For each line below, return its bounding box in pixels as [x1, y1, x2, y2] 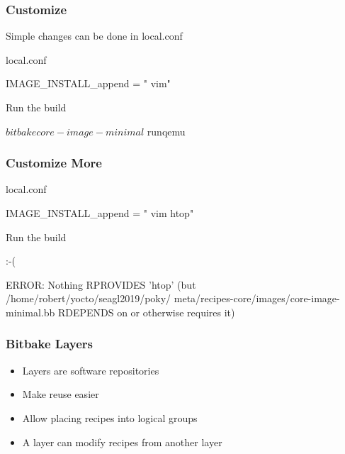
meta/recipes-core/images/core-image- [174, 291, 340, 306]
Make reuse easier [22, 387, 99, 402]
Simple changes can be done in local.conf [6, 28, 183, 43]
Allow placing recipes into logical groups [22, 410, 198, 425]
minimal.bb [6, 304, 55, 319]
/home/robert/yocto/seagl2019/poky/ [6, 291, 171, 306]
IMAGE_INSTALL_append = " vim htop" [6, 206, 194, 220]
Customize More [6, 154, 102, 172]
